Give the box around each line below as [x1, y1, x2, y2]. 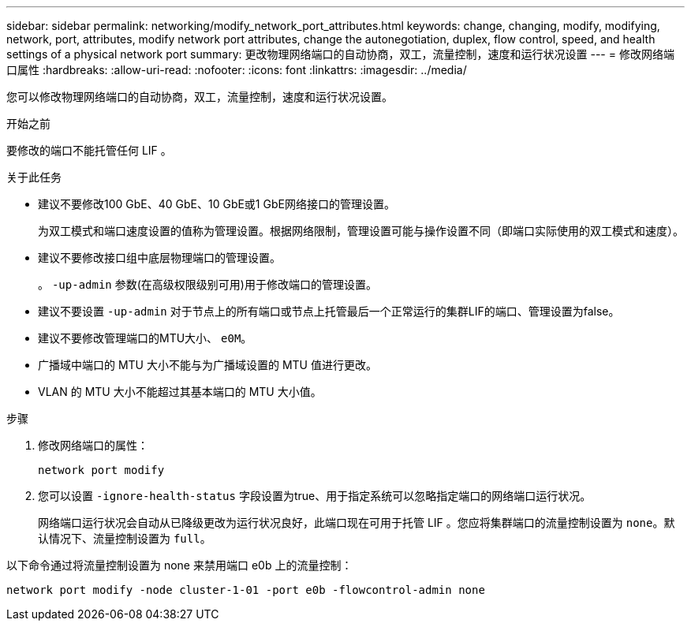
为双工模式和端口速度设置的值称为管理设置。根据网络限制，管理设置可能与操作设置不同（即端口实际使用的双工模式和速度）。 [38, 224, 684, 237]
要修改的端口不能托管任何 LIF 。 [6, 144, 172, 157]
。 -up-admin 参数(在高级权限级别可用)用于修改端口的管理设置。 [38, 278, 377, 291]
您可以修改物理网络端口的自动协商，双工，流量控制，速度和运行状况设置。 [6, 90, 393, 103]
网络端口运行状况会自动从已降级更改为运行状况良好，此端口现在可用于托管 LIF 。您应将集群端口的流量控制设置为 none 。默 [38, 516, 675, 529]
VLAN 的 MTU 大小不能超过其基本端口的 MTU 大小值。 [38, 385, 322, 398]
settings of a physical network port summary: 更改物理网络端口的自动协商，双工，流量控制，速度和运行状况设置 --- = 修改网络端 [6, 47, 674, 61]
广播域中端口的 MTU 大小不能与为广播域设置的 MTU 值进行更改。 [38, 358, 377, 371]
